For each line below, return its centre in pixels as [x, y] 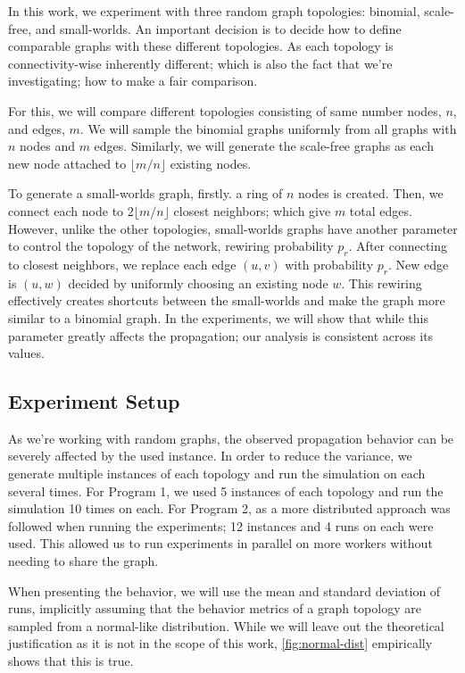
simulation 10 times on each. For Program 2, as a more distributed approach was [229, 508]
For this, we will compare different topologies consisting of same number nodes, [225, 110]
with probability [329, 264]
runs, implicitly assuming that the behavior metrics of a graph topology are [215, 608]
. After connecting [398, 246]
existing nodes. [211, 163]
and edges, [37, 128]
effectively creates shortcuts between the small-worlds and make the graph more [227, 300]
